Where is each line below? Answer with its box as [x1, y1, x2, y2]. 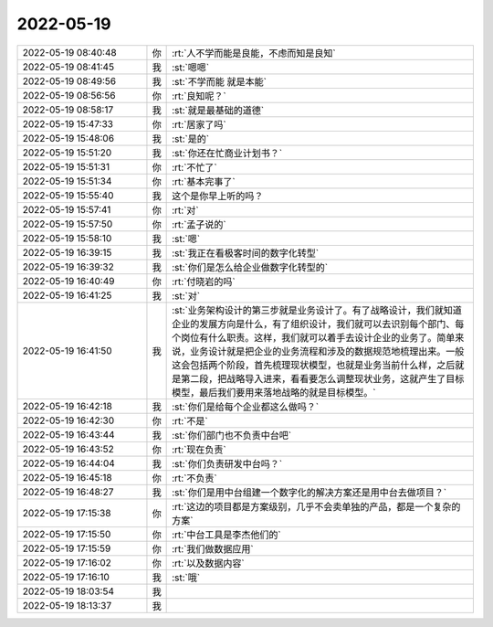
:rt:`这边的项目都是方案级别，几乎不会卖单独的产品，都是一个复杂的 [172, 500, 461, 513]
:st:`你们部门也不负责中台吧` [172, 429, 292, 441]
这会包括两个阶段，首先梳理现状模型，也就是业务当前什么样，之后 [172, 358, 456, 371]
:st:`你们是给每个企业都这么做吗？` [172, 400, 320, 413]
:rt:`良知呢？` [172, 90, 227, 102]
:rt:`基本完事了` [172, 175, 236, 187]
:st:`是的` [172, 133, 210, 145]
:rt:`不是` [172, 414, 209, 427]
